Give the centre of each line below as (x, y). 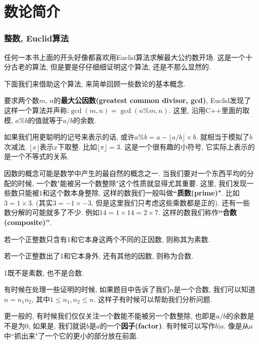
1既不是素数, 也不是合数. (44, 272)
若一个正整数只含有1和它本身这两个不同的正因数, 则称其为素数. (107, 239)
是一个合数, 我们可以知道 (214, 289)
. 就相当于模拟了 (223, 137)
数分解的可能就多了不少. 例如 (52, 212)
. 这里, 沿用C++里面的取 (209, 110)
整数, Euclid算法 (36, 38)
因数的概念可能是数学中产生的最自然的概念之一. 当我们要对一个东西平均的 (125, 173)
